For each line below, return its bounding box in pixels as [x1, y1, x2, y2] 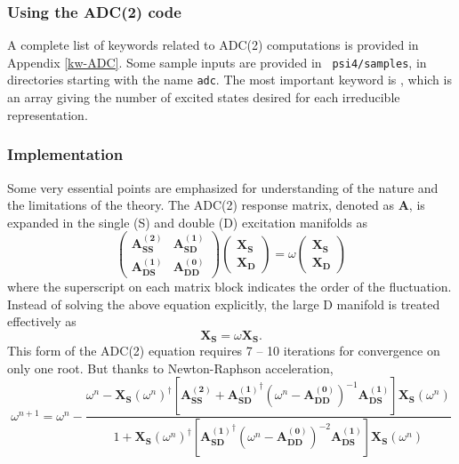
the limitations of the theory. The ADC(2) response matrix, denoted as [7, 196, 395, 214]
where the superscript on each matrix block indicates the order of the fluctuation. [7, 276, 452, 295]
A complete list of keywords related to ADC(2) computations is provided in [7, 36, 419, 54]
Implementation [7, 143, 124, 165]
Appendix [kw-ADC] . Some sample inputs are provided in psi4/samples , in [7, 52, 427, 71]
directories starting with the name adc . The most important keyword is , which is [7, 70, 452, 89]
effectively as [7, 312, 76, 331]
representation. [7, 105, 88, 124]
